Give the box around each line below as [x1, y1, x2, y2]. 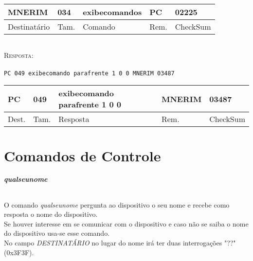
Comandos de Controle [4, 145, 161, 165]
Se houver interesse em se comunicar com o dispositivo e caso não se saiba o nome [4, 218, 249, 228]
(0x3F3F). [4, 247, 34, 257]
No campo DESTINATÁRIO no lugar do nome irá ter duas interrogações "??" [4, 238, 236, 247]
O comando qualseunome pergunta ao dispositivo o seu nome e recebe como [4, 199, 230, 209]
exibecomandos [83, 6, 142, 17]
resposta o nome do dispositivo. [4, 209, 98, 219]
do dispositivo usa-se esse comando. [4, 228, 110, 238]
